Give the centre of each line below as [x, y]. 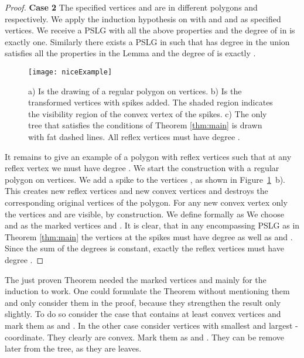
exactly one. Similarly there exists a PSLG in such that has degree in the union [147, 41]
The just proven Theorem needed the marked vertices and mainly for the [136, 279]
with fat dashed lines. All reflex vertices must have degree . [134, 137]
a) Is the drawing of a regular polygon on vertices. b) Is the [135, 91]
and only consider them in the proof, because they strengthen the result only [143, 302]
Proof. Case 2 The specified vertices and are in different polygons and [131, 7]
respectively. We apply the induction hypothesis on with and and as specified [143, 18]
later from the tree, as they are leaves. [73, 348]
